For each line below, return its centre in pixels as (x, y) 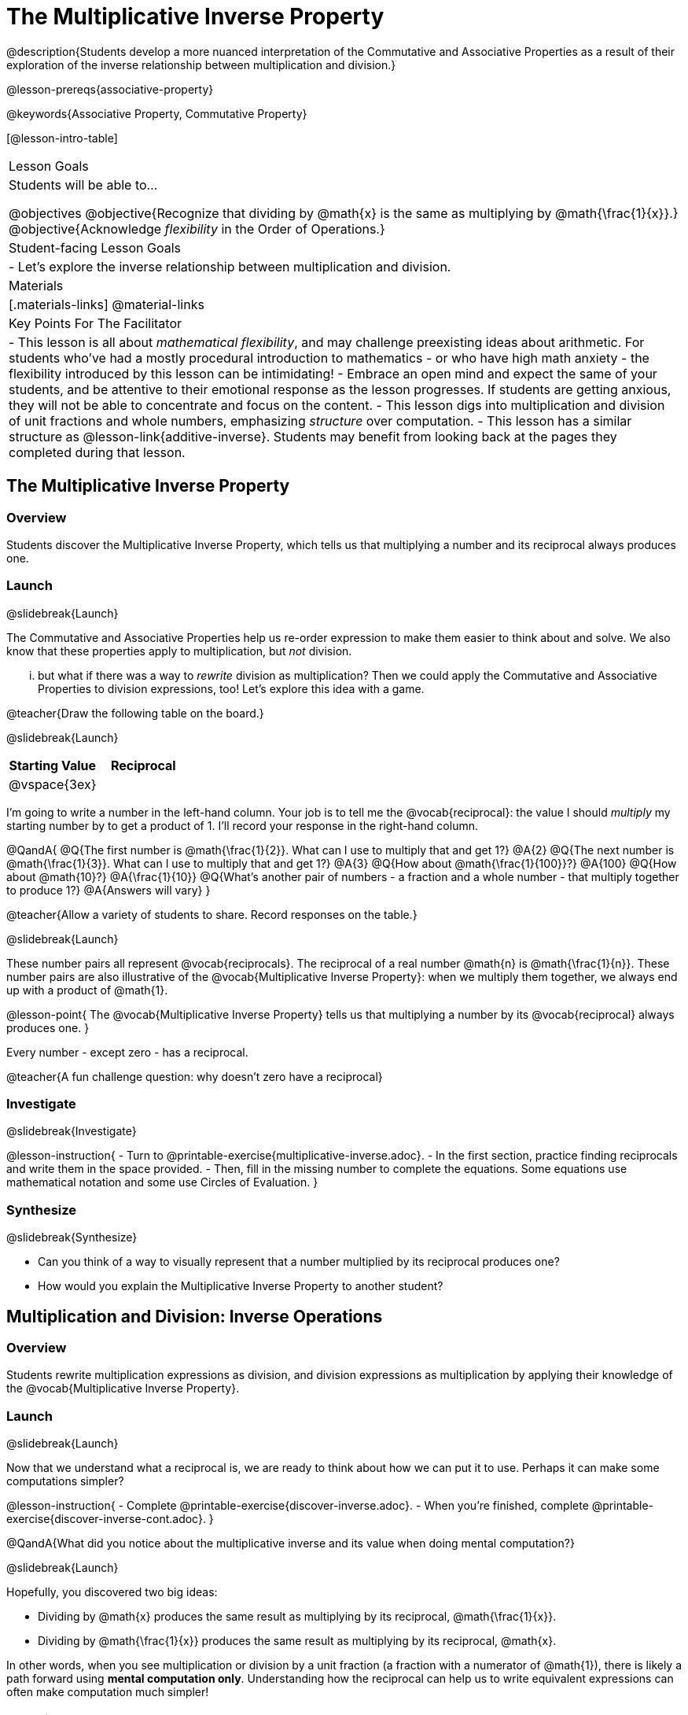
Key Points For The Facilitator (96, 323)
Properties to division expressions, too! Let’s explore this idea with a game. (231, 688)
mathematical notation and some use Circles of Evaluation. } (162, 1182)
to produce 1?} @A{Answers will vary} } (109, 890)
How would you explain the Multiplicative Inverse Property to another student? (241, 1286)
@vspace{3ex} (53, 784)
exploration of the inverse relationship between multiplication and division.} (201, 65)
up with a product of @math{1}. (87, 990)
